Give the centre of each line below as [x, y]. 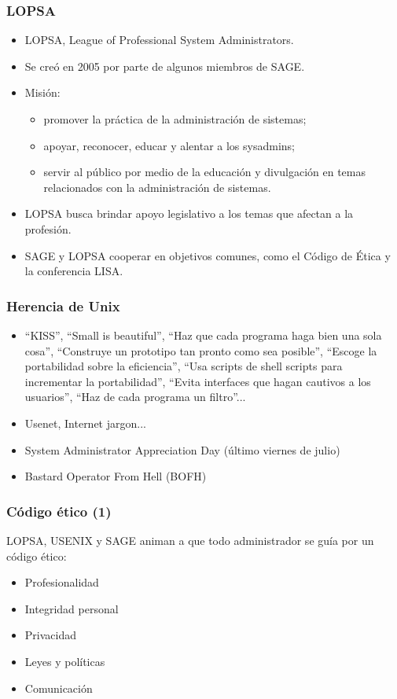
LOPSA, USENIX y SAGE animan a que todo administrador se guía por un [190, 540]
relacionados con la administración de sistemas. [157, 187]
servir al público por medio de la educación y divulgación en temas [204, 172]
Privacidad [50, 635]
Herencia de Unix [63, 305]
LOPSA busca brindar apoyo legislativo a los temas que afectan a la [189, 213]
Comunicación [59, 688]
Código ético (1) [59, 511]
